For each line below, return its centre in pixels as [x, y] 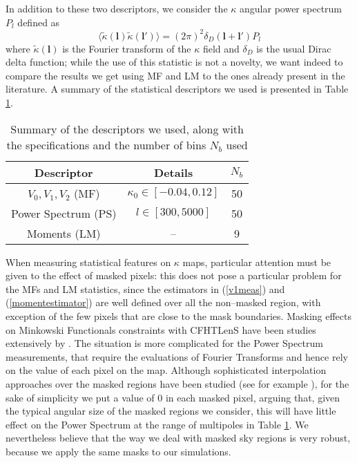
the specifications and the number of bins [106, 144]
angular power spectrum [291, 8]
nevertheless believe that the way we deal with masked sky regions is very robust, [178, 438]
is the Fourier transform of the [127, 48]
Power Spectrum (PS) [64, 213]
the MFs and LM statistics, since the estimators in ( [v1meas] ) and [145, 289]
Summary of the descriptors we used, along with [127, 129]
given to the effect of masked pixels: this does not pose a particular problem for [174, 275]
